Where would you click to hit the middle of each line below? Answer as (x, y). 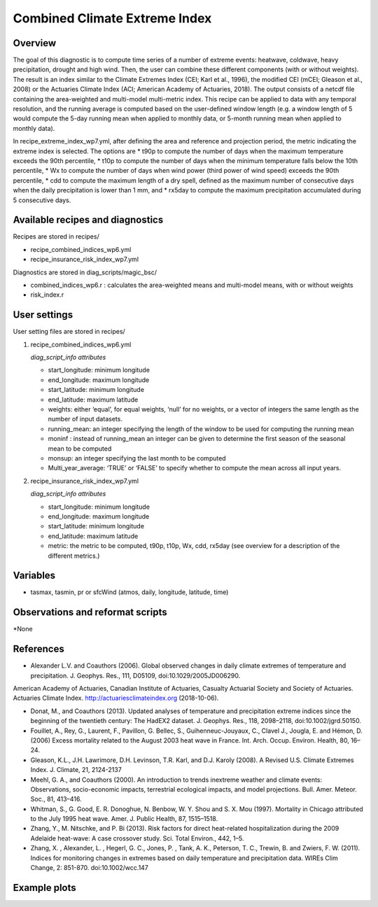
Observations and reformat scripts (90, 612)
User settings (43, 315)
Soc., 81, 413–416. (56, 799)
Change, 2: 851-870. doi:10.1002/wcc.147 (89, 868)
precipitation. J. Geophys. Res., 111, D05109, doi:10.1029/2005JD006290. (135, 675)
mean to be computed (80, 449)
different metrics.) (74, 556)
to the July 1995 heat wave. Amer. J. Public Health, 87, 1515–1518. (124, 819)
